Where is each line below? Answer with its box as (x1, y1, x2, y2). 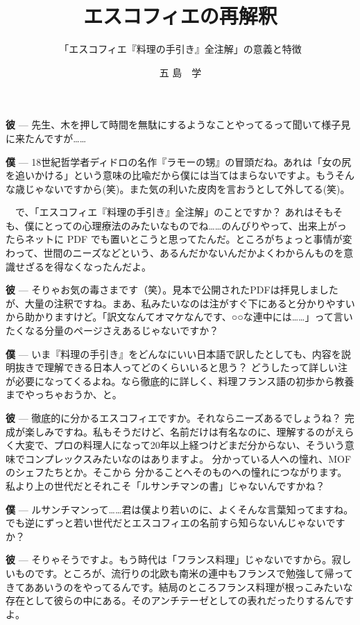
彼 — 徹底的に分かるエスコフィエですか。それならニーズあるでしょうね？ (6, 411, 342, 425)
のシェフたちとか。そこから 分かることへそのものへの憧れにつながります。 (6, 465, 348, 479)
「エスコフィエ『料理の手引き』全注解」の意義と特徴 (59, 42, 302, 56)
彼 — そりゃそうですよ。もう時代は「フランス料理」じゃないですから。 (6, 552, 332, 567)
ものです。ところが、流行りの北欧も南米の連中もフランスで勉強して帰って (15, 565, 353, 580)
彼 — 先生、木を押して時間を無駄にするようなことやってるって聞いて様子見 (6, 117, 351, 132)
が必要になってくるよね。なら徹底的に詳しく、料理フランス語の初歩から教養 (6, 373, 354, 388)
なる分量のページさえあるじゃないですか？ (24, 323, 219, 338)
